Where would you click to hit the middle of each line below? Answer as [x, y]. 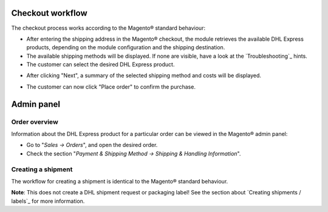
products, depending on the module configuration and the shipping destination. [126, 47]
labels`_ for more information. [48, 201]
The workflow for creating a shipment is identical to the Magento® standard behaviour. [120, 181]
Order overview [35, 121]
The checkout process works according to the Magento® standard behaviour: [108, 28]
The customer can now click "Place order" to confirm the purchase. [111, 87]
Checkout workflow [49, 13]
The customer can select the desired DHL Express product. [101, 64]
